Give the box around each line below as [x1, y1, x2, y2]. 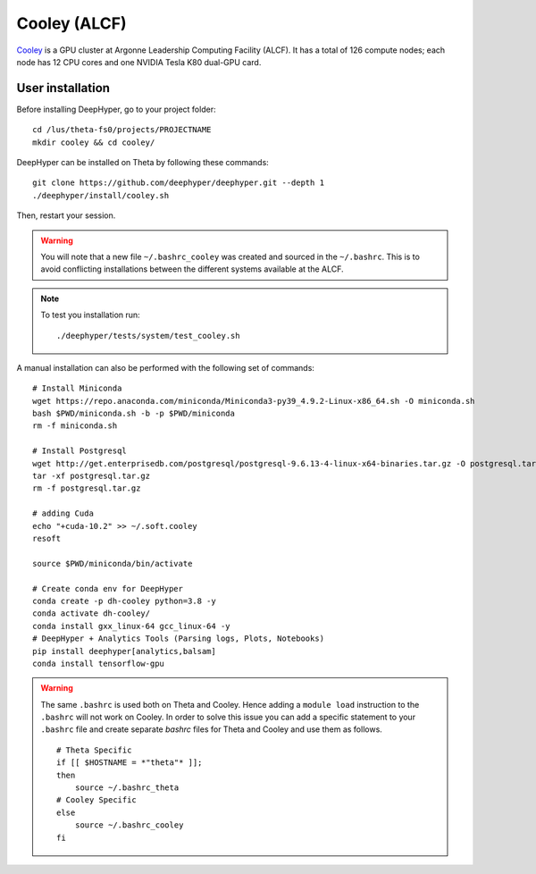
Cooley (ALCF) [16, 13, 127, 33]
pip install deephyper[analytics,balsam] [32, 646, 216, 656]
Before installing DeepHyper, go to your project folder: [16, 104, 216, 114]
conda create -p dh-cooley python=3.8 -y [32, 595, 216, 606]
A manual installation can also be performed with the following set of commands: [16, 362, 314, 373]
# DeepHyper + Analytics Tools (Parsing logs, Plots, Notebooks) [32, 634, 325, 643]
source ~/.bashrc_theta [74, 783, 180, 793]
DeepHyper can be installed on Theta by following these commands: [16, 157, 270, 168]
